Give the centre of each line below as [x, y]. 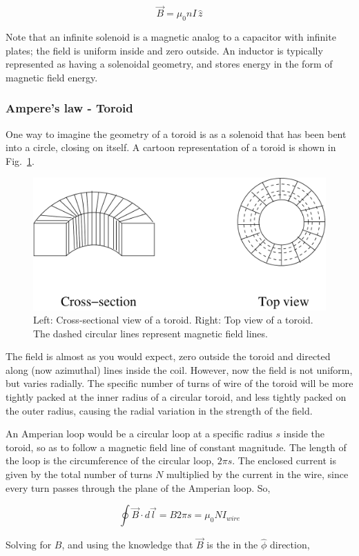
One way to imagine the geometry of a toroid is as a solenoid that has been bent [176, 133]
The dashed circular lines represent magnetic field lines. [151, 333]
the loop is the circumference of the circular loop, [110, 460]
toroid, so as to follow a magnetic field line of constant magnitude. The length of [176, 447]
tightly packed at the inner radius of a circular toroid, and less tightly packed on [176, 397]
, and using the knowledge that [127, 545]
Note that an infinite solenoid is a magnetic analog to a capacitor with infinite [171, 37]
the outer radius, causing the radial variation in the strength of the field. [159, 410]
